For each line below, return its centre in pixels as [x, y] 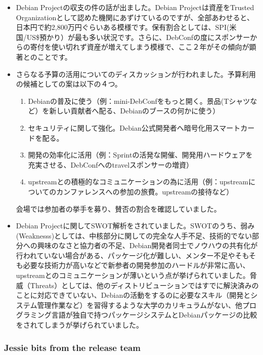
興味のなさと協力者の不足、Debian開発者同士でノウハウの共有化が [147, 245]
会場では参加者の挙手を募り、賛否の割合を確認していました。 [118, 208]
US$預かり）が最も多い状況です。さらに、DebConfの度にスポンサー [138, 37]
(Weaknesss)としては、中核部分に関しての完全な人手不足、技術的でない [134, 235]
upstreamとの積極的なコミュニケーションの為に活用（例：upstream [138, 182]
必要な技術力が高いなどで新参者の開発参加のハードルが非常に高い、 [136, 265]
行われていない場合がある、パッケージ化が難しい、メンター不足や [125, 255]
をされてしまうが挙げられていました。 [79, 325]
